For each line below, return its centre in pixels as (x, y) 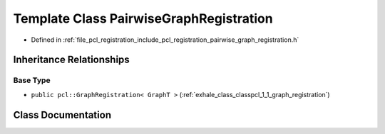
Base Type (32, 80)
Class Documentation (62, 115)
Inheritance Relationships (71, 60)
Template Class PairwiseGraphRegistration (143, 18)
